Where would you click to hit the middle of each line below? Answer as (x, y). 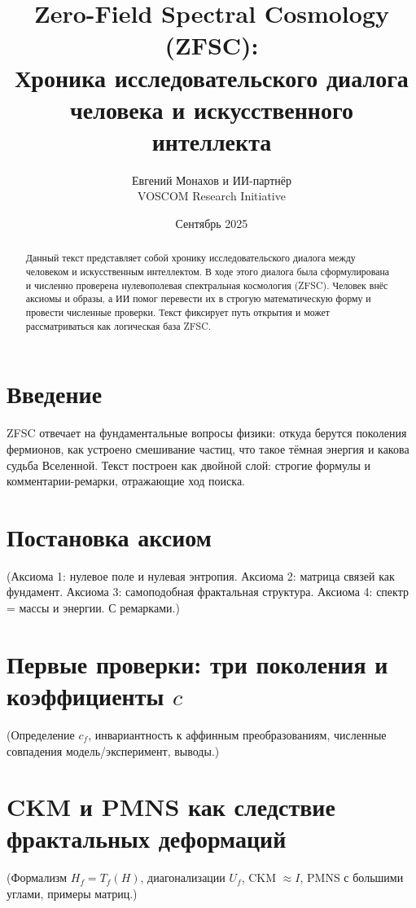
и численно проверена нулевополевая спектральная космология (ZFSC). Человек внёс (207, 285)
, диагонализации (183, 877)
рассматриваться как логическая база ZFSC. (118, 325)
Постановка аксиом (109, 536)
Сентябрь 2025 (212, 224)
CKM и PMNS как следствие (171, 807)
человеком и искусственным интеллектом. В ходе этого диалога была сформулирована (208, 272)
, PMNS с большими (352, 877)
